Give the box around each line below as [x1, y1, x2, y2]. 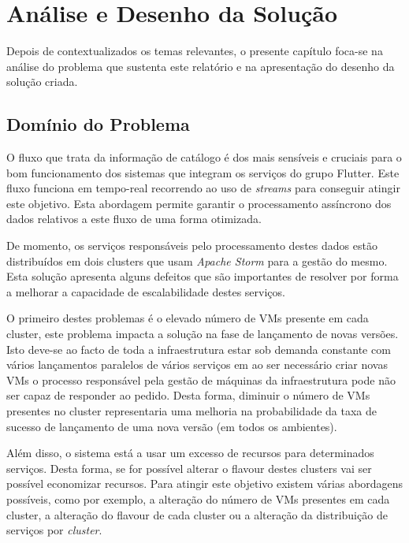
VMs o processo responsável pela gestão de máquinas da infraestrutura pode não [6, 371, 396, 388]
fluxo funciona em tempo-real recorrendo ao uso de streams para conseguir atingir [6, 180, 400, 196]
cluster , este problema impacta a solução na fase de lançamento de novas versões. [6, 325, 399, 342]
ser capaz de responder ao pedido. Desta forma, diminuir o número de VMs [6, 387, 370, 404]
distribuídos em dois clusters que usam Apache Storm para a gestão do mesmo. [6, 252, 388, 269]
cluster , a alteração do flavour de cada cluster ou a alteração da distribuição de [6, 506, 388, 523]
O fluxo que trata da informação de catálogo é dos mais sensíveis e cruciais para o [6, 149, 402, 166]
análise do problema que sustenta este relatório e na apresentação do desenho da [6, 58, 395, 74]
